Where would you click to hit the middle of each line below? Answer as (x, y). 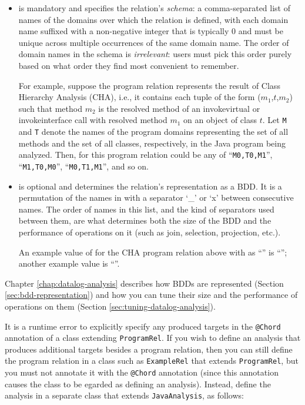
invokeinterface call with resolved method (93, 120)
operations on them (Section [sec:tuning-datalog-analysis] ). (110, 306)
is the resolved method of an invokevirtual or (179, 108)
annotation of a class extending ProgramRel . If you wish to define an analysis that (153, 338)
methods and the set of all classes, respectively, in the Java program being (152, 143)
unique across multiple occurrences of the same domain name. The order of (154, 42)
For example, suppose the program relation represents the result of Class (149, 85)
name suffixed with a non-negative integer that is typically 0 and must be (151, 31)
